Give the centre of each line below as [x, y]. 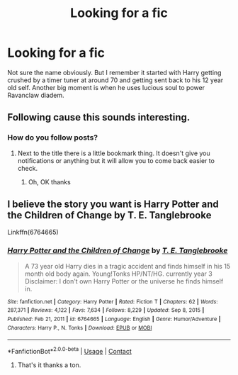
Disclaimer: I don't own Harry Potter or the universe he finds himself [124, 281]
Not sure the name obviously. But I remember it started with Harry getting [114, 72]
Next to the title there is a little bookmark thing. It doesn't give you [114, 153]
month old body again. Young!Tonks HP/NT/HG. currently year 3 [118, 274]
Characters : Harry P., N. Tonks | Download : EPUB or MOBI [80, 328]
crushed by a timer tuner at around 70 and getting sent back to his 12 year [115, 80]
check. [27, 168]
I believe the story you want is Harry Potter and [113, 205]
